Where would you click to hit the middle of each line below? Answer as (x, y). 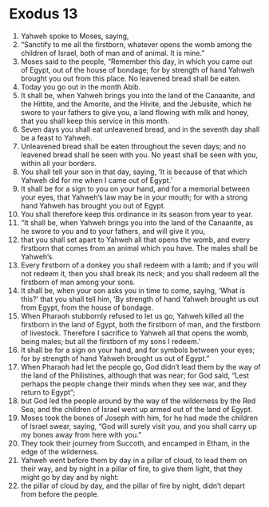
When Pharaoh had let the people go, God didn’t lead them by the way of (140, 366)
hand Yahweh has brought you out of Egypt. (93, 205)
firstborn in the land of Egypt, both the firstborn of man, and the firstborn (140, 324)
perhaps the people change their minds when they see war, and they (134, 383)
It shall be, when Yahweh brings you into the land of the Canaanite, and (138, 95)
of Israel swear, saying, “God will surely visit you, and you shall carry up (139, 426)
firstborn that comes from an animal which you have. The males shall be (139, 248)
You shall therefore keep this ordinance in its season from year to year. (137, 214)
